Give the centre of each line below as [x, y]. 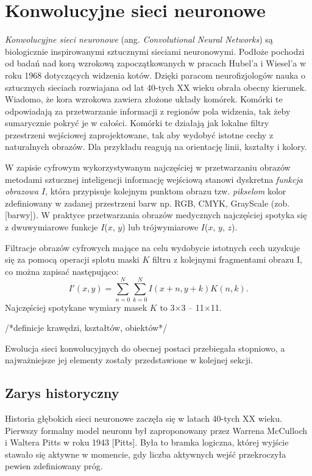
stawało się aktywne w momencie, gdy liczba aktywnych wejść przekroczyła [146, 454]
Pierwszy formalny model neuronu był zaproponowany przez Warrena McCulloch [156, 430]
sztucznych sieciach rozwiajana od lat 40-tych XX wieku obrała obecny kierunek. [156, 87]
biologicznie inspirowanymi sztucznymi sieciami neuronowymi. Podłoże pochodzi [155, 51]
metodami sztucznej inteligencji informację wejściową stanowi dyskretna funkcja [154, 179]
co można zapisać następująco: [62, 271]
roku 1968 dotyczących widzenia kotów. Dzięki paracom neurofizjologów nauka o [155, 75]
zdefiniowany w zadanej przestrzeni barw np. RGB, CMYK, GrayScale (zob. [147, 203]
